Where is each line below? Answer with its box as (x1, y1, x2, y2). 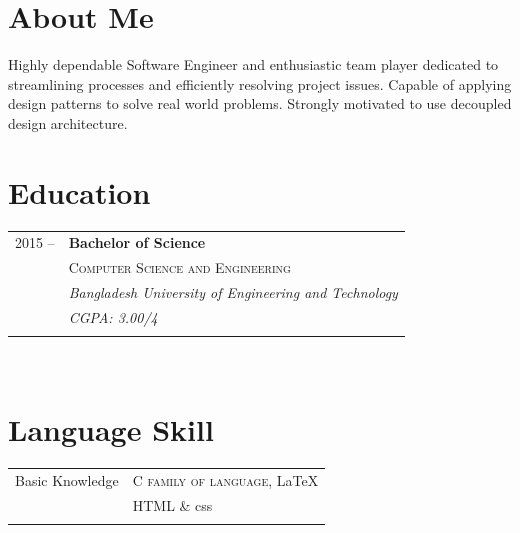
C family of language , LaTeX (132, 469, 319, 490)
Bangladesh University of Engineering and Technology (68, 282, 398, 303)
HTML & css (132, 494, 213, 515)
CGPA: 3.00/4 (68, 306, 158, 327)
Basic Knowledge (15, 469, 119, 490)
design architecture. (8, 112, 128, 133)
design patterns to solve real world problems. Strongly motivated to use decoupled (8, 93, 512, 114)
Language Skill (8, 409, 214, 450)
